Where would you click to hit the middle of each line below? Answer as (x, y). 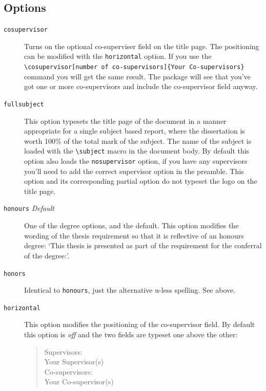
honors (15, 274)
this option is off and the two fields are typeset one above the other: (131, 334)
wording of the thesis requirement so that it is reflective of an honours (134, 235)
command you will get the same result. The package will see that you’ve (137, 76)
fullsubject (24, 104)
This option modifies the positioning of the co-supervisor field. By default (140, 324)
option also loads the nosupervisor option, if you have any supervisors (136, 161)
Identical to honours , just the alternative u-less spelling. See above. (130, 290)
